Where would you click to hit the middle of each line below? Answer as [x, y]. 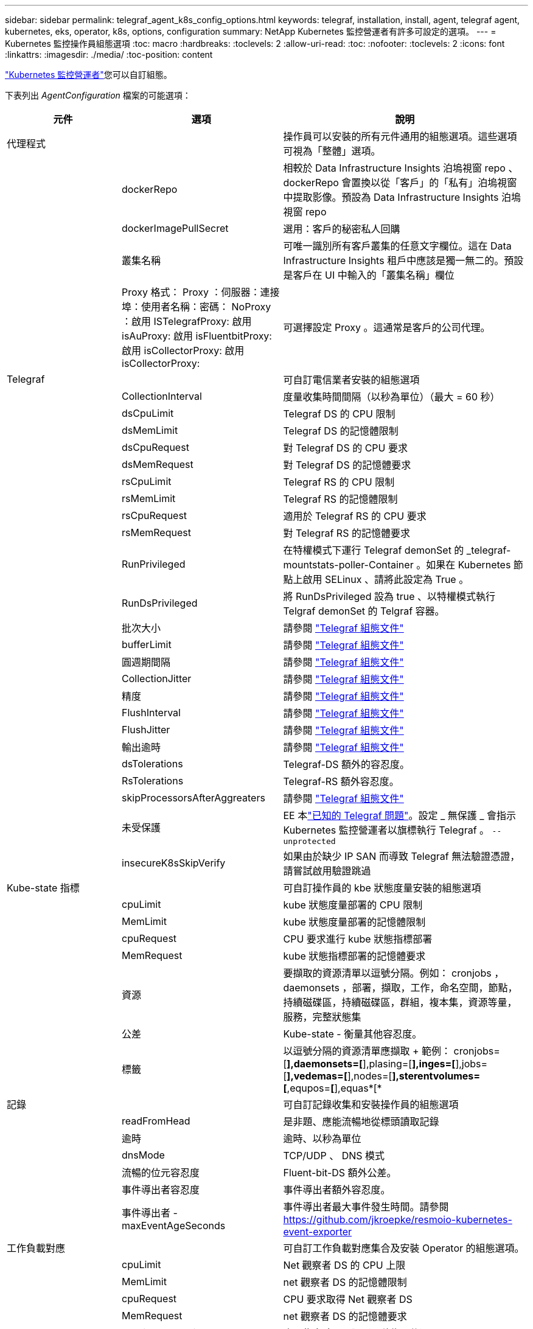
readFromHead [156, 1121]
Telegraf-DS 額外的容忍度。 [347, 764]
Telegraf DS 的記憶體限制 [341, 431]
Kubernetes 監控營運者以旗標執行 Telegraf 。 [386, 830]
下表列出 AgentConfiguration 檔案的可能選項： [98, 95]
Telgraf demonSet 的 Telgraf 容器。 [364, 611]
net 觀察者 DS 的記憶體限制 [345, 1282]
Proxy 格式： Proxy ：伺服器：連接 [201, 292]
